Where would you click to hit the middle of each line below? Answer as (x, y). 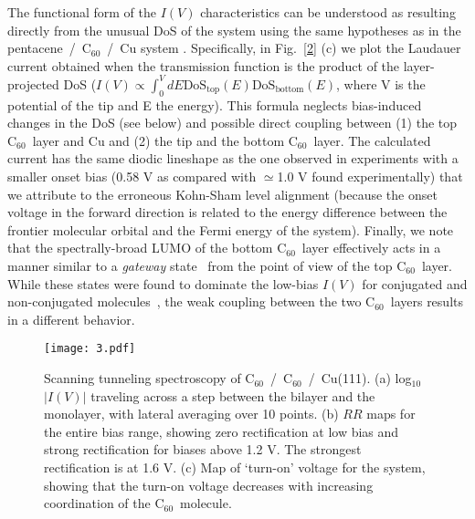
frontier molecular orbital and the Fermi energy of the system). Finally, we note (231, 229)
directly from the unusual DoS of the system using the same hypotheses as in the (234, 30)
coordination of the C (104, 503)
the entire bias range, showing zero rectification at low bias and (222, 431)
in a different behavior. (71, 319)
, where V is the (381, 83)
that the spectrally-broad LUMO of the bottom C (147, 248)
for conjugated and (415, 283)
